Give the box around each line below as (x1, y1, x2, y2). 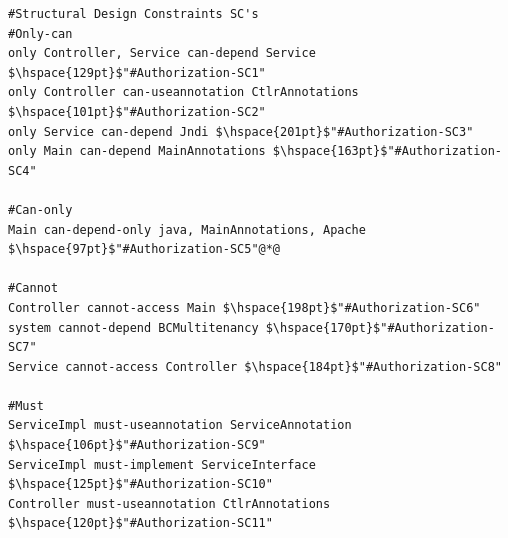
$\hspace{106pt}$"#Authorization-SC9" (8, 438, 266, 453)
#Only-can (8, 26, 73, 41)
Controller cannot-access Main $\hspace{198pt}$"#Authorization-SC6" (8, 300, 481, 315)
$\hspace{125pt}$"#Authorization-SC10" (8, 477, 273, 492)
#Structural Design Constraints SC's (8, 7, 259, 21)
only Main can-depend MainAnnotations (8, 144, 266, 159)
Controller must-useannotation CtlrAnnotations (8, 496, 331, 511)
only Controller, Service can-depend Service (8, 46, 316, 61)
